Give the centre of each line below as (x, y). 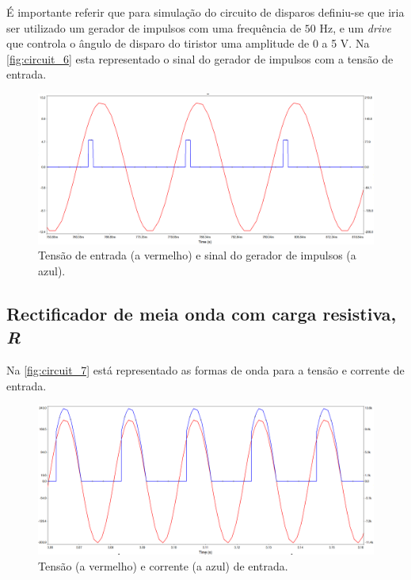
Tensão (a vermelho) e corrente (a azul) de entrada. (163, 565)
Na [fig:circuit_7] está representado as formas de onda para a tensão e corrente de (205, 369)
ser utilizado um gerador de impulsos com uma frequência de (154, 27)
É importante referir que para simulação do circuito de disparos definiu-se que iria (205, 12)
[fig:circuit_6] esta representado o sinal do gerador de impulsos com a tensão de (200, 58)
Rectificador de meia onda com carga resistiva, (202, 313)
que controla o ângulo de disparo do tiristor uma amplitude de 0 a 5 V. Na (188, 43)
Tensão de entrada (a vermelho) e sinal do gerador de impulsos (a (197, 255)
